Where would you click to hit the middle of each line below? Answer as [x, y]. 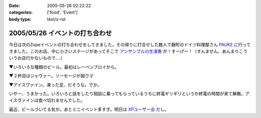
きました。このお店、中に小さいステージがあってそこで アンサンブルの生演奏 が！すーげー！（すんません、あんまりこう [128, 51]
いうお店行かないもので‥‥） [37, 58]
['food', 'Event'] [62, 13]
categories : [21, 13]
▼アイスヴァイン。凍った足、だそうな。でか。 [55, 85]
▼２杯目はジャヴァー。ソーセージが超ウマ [51, 76]
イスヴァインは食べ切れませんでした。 [47, 100]
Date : [14, 6]
